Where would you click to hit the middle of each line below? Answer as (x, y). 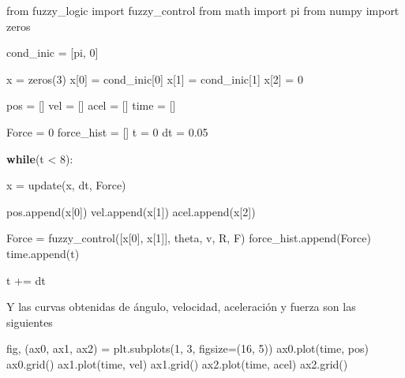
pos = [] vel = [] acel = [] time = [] (91, 105)
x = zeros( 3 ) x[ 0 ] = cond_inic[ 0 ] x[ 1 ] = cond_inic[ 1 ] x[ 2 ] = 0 (155, 79)
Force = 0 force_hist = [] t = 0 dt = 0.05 (107, 131)
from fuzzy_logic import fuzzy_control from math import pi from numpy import (203, 10)
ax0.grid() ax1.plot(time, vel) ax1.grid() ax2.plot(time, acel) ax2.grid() (177, 363)
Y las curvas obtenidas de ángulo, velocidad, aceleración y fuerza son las (181, 307)
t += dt (26, 280)
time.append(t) (43, 253)
